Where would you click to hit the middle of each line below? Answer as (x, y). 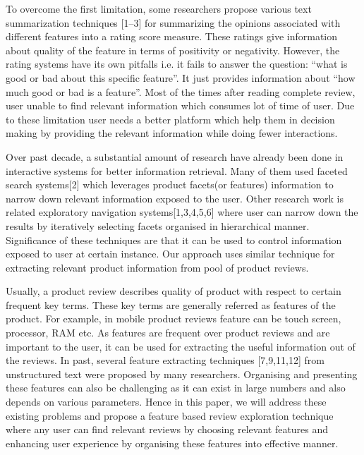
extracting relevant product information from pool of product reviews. (157, 267)
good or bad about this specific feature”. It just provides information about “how (181, 77)
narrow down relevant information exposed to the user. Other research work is (175, 198)
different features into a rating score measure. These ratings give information (172, 36)
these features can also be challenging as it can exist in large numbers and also (176, 388)
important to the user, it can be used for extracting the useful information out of (181, 346)
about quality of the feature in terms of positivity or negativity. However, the (173, 50)
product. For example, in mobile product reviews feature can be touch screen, (174, 318)
